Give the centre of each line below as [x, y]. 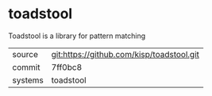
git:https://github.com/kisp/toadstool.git [125, 54]
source [25, 54]
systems [28, 80]
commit [26, 67]
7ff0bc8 [67, 67]
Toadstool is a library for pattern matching [77, 36]
